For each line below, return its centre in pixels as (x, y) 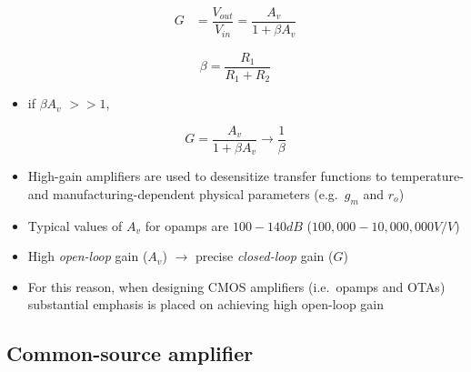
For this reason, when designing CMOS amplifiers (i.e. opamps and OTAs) (236, 286)
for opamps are (187, 225)
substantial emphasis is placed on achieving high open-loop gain (206, 304)
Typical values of (75, 225)
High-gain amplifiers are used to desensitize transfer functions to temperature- (246, 176)
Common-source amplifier (130, 353)
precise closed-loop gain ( (264, 256)
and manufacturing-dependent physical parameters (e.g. (183, 193)
